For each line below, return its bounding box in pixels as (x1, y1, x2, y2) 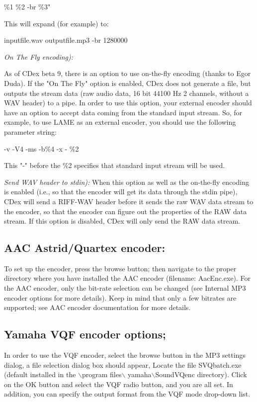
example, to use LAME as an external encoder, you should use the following (4, 117, 236, 127)
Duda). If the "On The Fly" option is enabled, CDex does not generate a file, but (4, 78, 251, 88)
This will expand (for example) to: (4, 18, 109, 28)
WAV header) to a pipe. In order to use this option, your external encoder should (4, 97, 252, 108)
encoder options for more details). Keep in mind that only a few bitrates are (4, 292, 237, 303)
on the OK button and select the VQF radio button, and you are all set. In (4, 379, 233, 389)
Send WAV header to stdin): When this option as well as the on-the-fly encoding (4, 176, 250, 187)
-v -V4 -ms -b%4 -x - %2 (4, 143, 79, 154)
